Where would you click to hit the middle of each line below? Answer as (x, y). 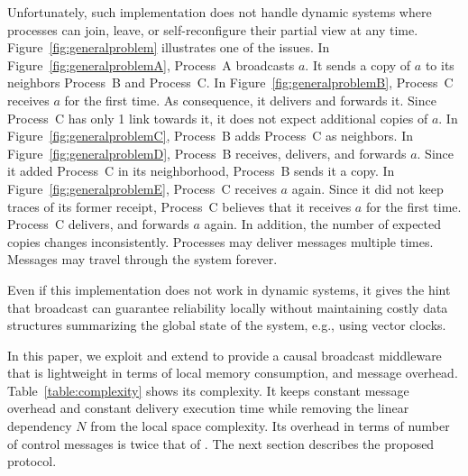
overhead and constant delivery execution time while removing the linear (208, 408)
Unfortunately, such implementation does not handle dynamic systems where (220, 12)
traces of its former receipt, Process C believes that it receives (179, 206)
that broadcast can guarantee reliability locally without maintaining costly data (228, 307)
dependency (40, 426)
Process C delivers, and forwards (98, 224)
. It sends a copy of (358, 64)
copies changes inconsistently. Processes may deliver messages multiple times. (220, 241)
